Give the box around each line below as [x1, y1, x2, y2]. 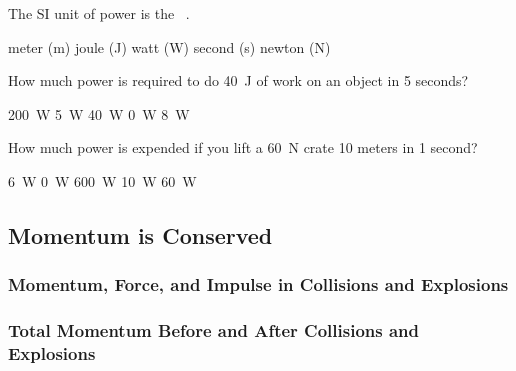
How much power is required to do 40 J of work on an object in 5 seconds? [8, 70, 469, 91]
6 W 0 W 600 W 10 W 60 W [8, 170, 197, 191]
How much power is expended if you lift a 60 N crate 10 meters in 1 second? [8, 137, 478, 158]
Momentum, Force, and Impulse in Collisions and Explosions [8, 272, 509, 297]
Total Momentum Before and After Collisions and [8, 318, 419, 343]
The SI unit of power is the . [8, 3, 190, 23]
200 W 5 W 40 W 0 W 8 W [8, 103, 190, 124]
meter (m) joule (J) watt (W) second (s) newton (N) [8, 36, 331, 57]
